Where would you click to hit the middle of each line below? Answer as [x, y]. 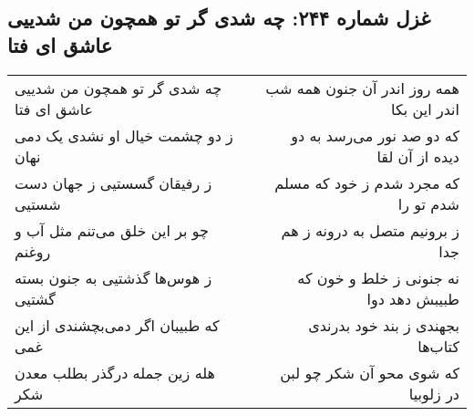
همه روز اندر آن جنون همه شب [362, 88]
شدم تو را [428, 203]
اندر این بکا [425, 109]
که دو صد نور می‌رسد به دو [375, 135]
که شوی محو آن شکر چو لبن [370, 372]
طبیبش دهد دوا [413, 298]
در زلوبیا [434, 393]
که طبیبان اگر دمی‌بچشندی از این [117, 325]
